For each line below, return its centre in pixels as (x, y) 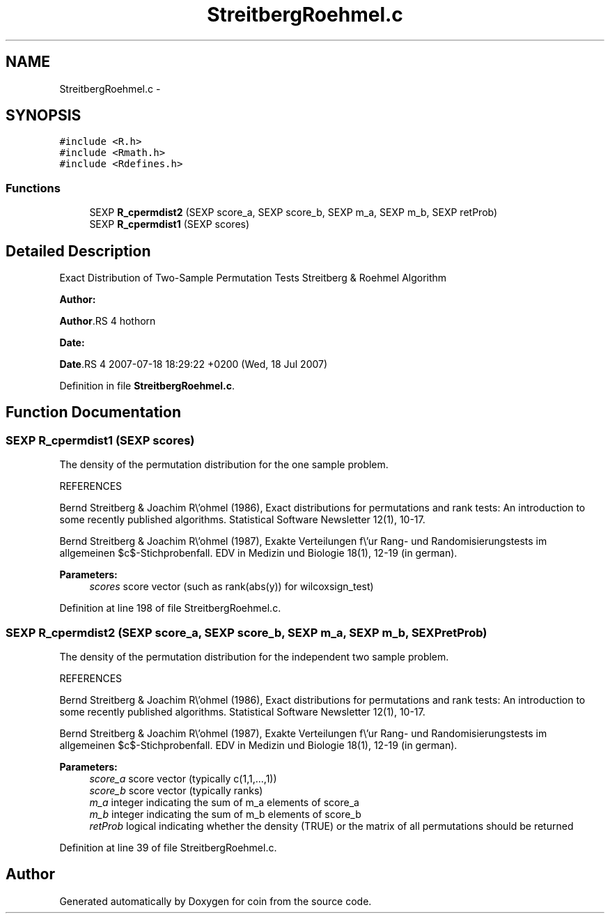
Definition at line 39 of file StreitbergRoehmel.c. (168, 848)
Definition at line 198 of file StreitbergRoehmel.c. (170, 608)
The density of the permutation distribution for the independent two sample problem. (254, 657)
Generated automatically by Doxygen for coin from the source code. (216, 901)
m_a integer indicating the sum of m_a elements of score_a (224, 802)
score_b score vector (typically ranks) (176, 790)
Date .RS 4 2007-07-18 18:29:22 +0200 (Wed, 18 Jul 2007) (194, 364)
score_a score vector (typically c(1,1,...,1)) (183, 779)
